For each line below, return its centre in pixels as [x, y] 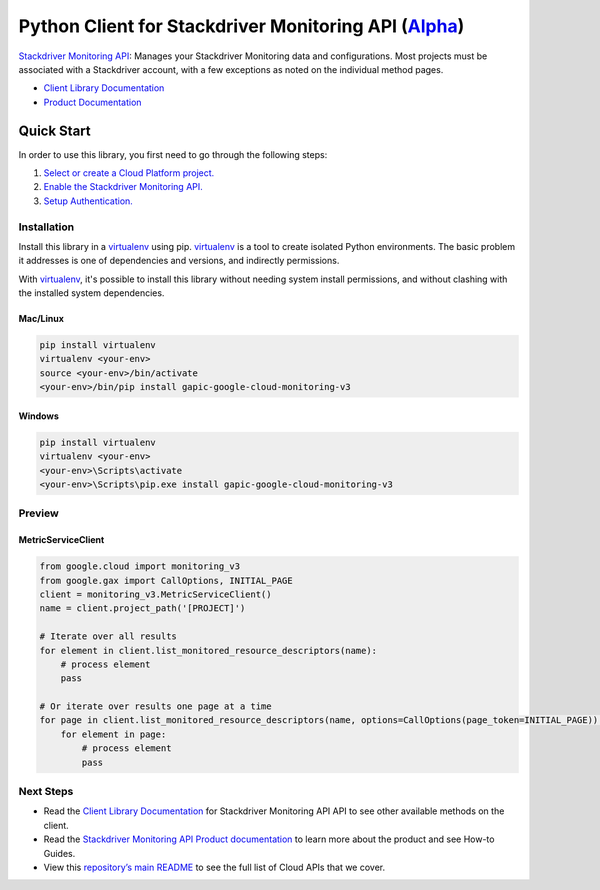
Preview [38, 513]
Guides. [59, 853]
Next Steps [46, 791]
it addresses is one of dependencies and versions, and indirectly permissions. [179, 261]
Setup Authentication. [88, 201]
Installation [46, 227]
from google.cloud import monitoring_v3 [139, 566]
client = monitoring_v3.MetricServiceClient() [155, 594]
